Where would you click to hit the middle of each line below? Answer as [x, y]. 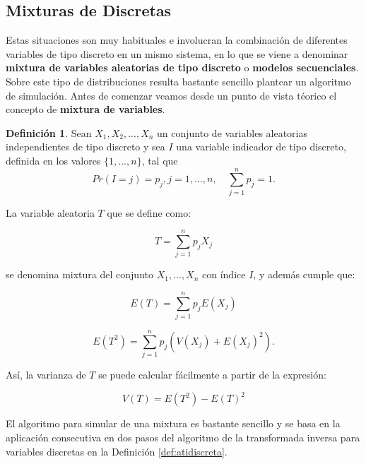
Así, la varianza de [46, 375]
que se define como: [149, 212]
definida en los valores [53, 160]
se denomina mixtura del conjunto [79, 274]
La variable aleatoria [50, 212]
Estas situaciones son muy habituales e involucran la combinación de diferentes [177, 40]
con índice [224, 274]
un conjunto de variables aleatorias [232, 132]
